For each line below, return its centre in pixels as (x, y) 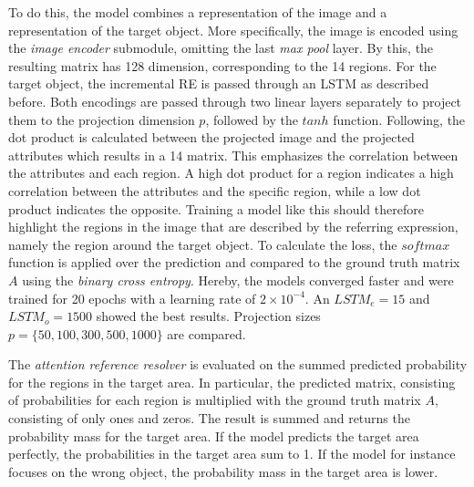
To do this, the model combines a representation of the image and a (198, 12)
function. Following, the (399, 119)
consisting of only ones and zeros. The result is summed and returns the (209, 418)
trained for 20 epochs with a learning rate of (132, 298)
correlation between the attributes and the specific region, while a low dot (215, 190)
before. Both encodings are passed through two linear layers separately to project (235, 101)
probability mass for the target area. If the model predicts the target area (214, 435)
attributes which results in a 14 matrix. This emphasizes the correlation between (233, 155)
